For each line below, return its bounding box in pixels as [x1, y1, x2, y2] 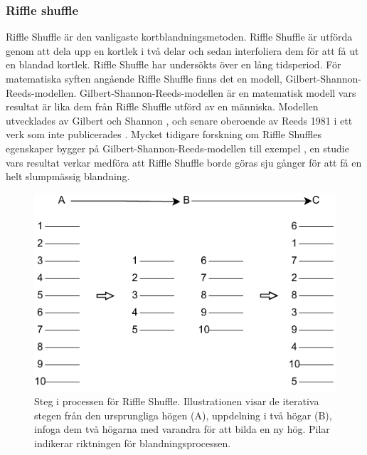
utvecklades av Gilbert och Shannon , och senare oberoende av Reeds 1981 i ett [6, 113, 353, 127]
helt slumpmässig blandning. [6, 169, 130, 184]
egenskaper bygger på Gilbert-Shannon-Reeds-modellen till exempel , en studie [6, 140, 349, 155]
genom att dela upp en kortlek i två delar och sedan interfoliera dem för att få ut [6, 43, 359, 58]
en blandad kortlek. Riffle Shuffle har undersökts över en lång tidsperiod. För [6, 57, 341, 72]
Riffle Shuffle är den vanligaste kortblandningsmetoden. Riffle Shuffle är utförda [6, 29, 353, 44]
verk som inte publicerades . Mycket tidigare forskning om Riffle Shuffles [6, 127, 321, 142]
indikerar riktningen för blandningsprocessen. [34, 435, 231, 450]
